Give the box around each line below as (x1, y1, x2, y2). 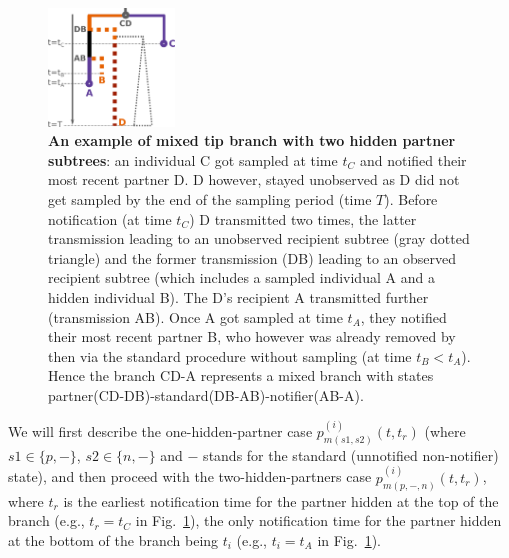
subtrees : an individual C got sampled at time (48, 149, 338, 170)
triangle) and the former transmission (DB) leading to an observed (48, 247, 457, 268)
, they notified (360, 306, 447, 327)
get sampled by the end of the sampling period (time (48, 188, 372, 209)
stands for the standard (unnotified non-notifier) (203, 444, 499, 465)
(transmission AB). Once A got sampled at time (48, 306, 343, 327)
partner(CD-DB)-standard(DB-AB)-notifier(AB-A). (48, 384, 364, 405)
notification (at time (48, 208, 172, 229)
